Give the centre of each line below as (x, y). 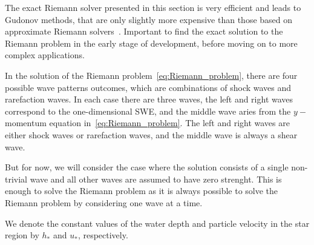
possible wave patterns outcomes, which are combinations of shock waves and (148, 87)
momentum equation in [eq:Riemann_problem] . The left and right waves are (147, 123)
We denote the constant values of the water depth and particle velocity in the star (157, 223)
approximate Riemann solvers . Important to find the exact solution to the (144, 31)
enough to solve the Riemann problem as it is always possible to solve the (142, 191)
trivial (16, 179)
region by (22, 235)
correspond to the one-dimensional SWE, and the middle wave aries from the (148, 111)
